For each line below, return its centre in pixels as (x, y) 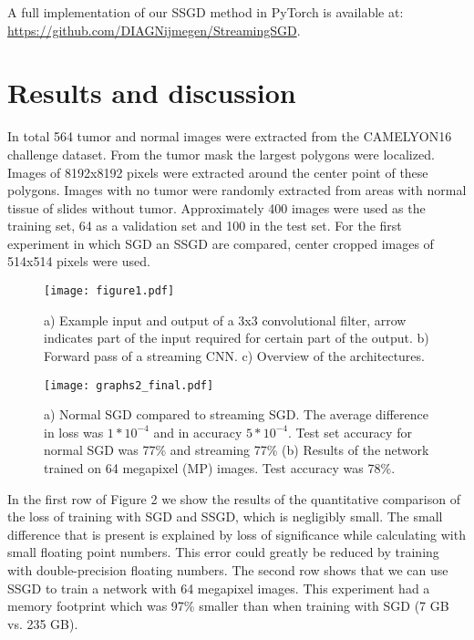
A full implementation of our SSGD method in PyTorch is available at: (206, 12)
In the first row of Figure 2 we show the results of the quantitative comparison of (234, 498)
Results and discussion (152, 93)
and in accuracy (198, 432)
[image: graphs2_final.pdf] (129, 385)
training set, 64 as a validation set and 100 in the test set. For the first (205, 226)
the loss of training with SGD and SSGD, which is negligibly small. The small (225, 516)
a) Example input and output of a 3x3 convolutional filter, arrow (225, 320)
